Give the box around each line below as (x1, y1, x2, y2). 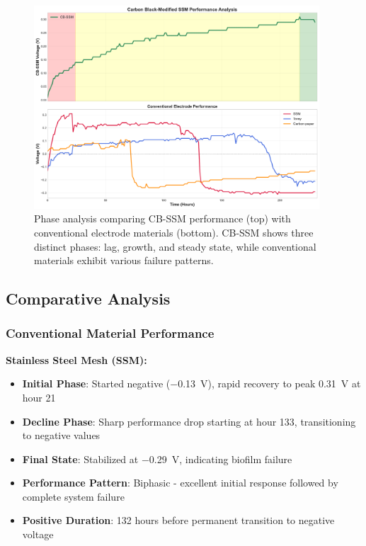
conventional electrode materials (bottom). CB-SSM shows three (34, 224, 314, 239)
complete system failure (22, 489, 125, 504)
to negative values (22, 428, 101, 443)
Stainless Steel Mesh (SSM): (6, 352, 147, 367)
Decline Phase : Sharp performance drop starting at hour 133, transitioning (22, 414, 356, 428)
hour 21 (22, 389, 56, 404)
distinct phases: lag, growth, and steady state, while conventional (34, 239, 316, 254)
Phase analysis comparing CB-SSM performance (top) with (34, 211, 291, 226)
